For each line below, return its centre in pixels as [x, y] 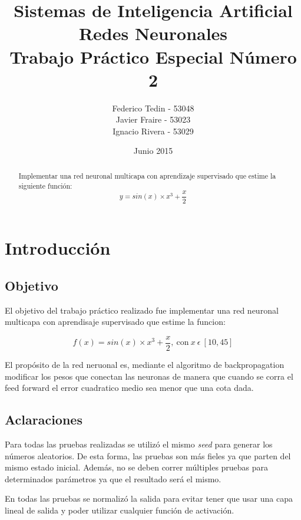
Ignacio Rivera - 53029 [153, 131]
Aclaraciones [44, 419]
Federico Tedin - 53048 [153, 108]
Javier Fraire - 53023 [153, 119]
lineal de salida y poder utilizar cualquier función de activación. [120, 510]
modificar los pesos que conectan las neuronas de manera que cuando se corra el [149, 376]
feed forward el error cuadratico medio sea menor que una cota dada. [129, 388]
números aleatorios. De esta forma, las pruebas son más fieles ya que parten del [148, 455]
